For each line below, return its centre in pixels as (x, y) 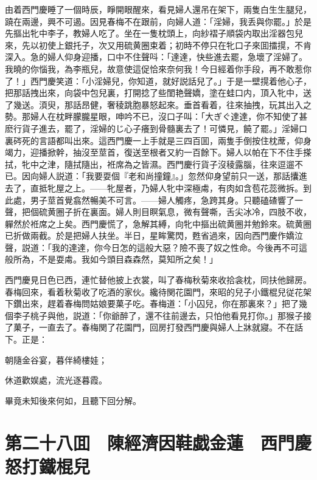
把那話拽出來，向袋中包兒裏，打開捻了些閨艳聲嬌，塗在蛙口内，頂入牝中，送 (158, 93)
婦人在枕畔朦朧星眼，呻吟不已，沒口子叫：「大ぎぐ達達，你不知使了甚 (169, 116)
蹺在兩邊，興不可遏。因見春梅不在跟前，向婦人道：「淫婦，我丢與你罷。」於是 (158, 21)
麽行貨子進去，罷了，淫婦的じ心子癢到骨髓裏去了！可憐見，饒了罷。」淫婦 (152, 128)
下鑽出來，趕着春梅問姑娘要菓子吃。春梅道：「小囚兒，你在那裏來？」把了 (152, 303)
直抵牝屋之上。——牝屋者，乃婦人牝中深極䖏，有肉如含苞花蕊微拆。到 (171, 187)
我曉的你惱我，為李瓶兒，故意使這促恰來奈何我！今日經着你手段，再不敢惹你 (158, 68)
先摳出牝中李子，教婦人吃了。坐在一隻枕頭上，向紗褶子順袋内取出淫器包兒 (154, 33)
